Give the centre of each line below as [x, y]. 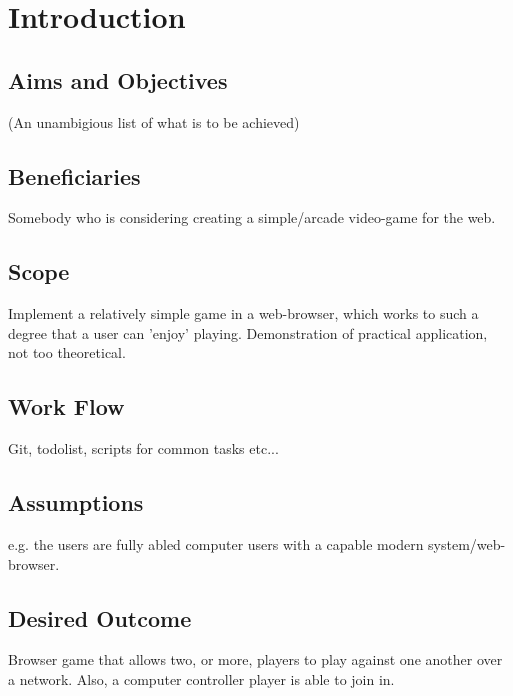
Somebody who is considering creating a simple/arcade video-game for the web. [252, 217]
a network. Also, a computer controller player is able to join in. [201, 678]
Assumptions [76, 502]
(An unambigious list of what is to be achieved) [154, 121]
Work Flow [66, 406]
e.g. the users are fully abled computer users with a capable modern [216, 543]
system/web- [467, 543]
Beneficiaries [74, 175]
